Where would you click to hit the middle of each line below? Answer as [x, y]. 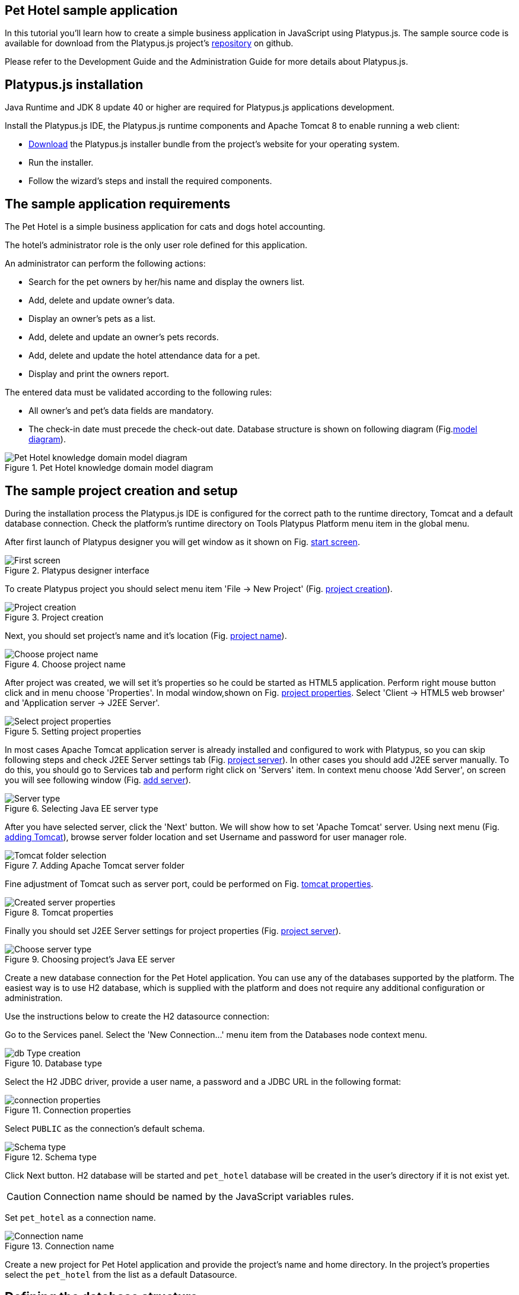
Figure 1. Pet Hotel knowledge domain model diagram [109, 468]
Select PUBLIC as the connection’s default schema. [105, 1128]
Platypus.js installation [74, 84]
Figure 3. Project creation [54, 617]
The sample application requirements [118, 204]
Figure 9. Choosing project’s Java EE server [90, 959]
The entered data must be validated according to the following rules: [138, 392]
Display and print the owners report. [99, 374]
